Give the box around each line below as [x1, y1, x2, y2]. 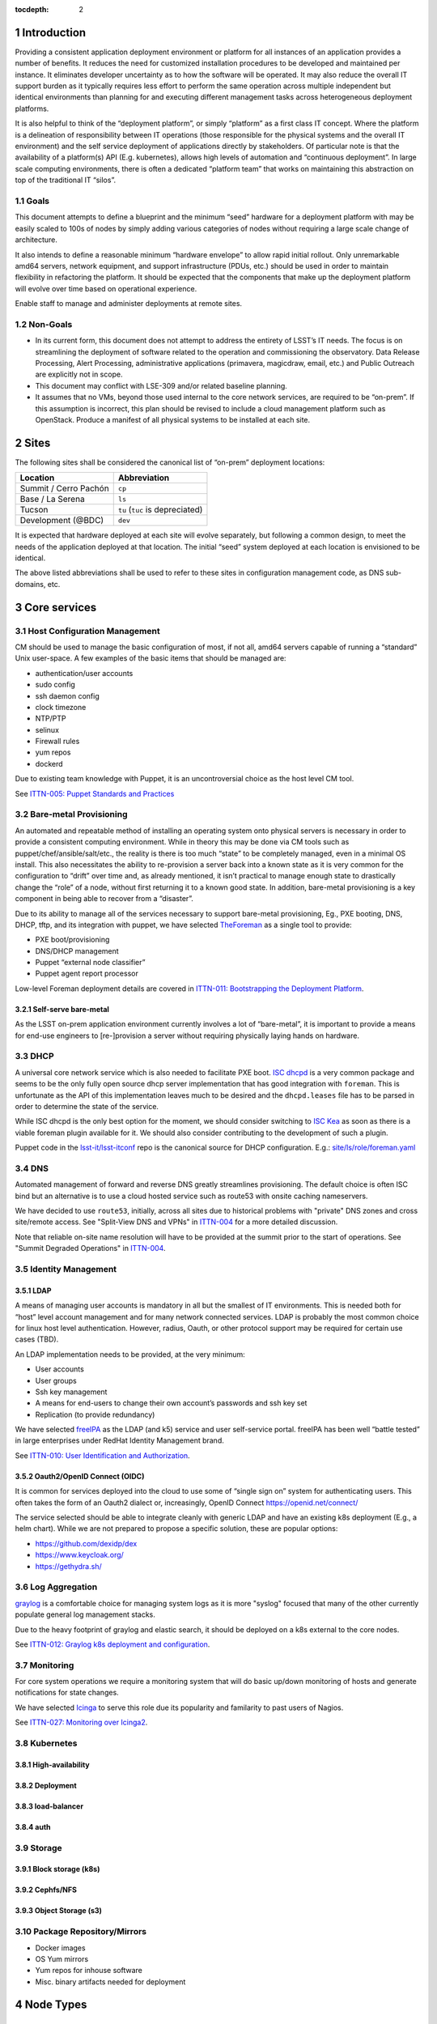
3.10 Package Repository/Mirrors [15, 1926, 147, 1937]
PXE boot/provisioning [35, 935, 110, 945]
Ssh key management [35, 1387, 108, 1397]
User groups [35, 1376, 77, 1385]
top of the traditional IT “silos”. [15, 175, 117, 185]
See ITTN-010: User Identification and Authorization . [15, 1450, 190, 1461]
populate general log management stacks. [15, 1609, 155, 1619]
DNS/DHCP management [35, 946, 119, 955]
